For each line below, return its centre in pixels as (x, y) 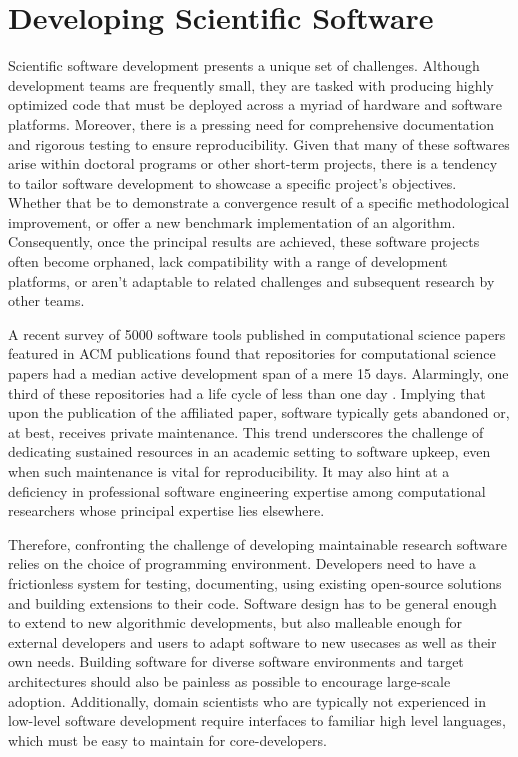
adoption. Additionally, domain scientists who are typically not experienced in (247, 700)
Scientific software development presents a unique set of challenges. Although (244, 65)
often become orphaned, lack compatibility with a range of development (228, 261)
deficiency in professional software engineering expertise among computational (247, 490)
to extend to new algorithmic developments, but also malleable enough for (235, 622)
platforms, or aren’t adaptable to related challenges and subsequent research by (251, 280)
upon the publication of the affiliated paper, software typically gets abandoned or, (259, 412)
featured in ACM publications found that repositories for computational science (252, 353)
